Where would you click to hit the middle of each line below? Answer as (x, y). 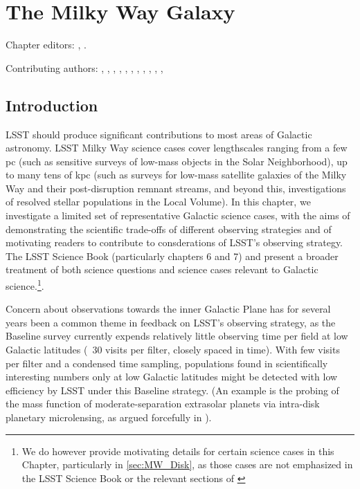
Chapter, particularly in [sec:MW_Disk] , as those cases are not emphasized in (187, 464)
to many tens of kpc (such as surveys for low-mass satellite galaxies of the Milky (176, 175)
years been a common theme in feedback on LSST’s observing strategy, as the (171, 322)
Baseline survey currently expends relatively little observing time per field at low (177, 336)
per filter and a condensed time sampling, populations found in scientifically (167, 363)
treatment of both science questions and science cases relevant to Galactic (162, 269)
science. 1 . (25, 285)
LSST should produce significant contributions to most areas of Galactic (159, 134)
